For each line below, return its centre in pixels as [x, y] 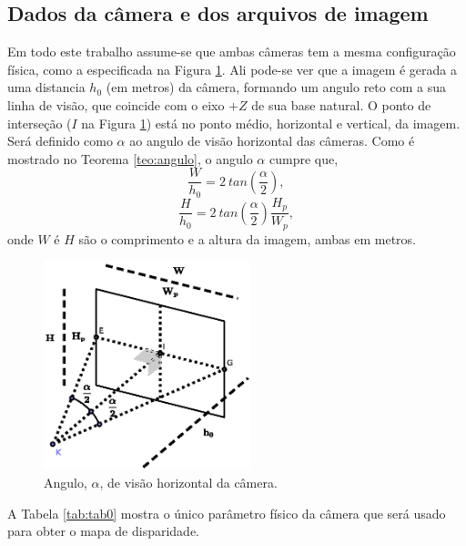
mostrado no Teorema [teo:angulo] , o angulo [130, 158]
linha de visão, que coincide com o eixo [116, 104]
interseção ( [40, 123]
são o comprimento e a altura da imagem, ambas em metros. [248, 238]
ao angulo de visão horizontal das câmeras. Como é [272, 141]
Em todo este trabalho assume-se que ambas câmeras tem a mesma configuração [232, 52]
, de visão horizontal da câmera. [188, 482]
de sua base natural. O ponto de [341, 104]
